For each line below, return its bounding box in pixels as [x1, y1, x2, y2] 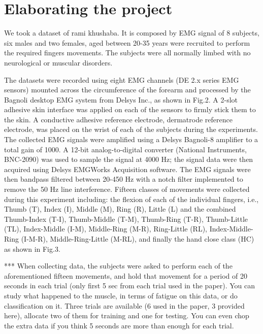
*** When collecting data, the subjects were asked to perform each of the [4, 260, 233, 271]
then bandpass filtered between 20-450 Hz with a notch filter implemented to [4, 174, 243, 184]
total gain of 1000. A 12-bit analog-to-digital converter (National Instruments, [4, 144, 247, 154]
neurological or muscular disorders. [4, 57, 113, 68]
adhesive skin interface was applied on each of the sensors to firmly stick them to [4, 104, 256, 115]
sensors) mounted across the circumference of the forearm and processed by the [4, 84, 251, 95]
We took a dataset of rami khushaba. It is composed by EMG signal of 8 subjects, [4, 27, 259, 38]
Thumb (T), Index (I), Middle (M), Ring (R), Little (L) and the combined [4, 204, 236, 214]
